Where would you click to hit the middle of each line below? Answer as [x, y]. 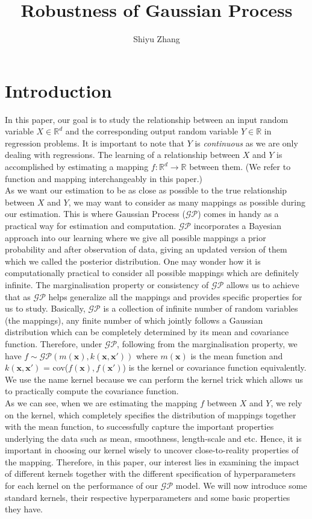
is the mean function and [237, 355]
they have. [24, 509]
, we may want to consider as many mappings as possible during [187, 202]
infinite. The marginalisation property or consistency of [107, 284]
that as [18, 296]
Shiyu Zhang [157, 39]
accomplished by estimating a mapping [77, 167]
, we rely [286, 402]
